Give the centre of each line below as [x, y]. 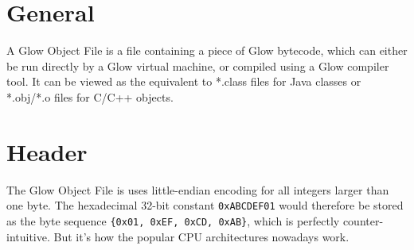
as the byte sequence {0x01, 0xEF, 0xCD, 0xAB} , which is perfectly [173, 220]
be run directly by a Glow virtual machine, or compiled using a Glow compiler [198, 65]
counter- [363, 220]
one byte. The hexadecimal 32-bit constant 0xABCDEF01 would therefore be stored [205, 205]
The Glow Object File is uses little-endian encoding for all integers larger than [198, 189]
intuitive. [28, 236]
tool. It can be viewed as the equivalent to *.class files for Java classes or [184, 81]
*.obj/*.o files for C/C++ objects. [90, 96]
